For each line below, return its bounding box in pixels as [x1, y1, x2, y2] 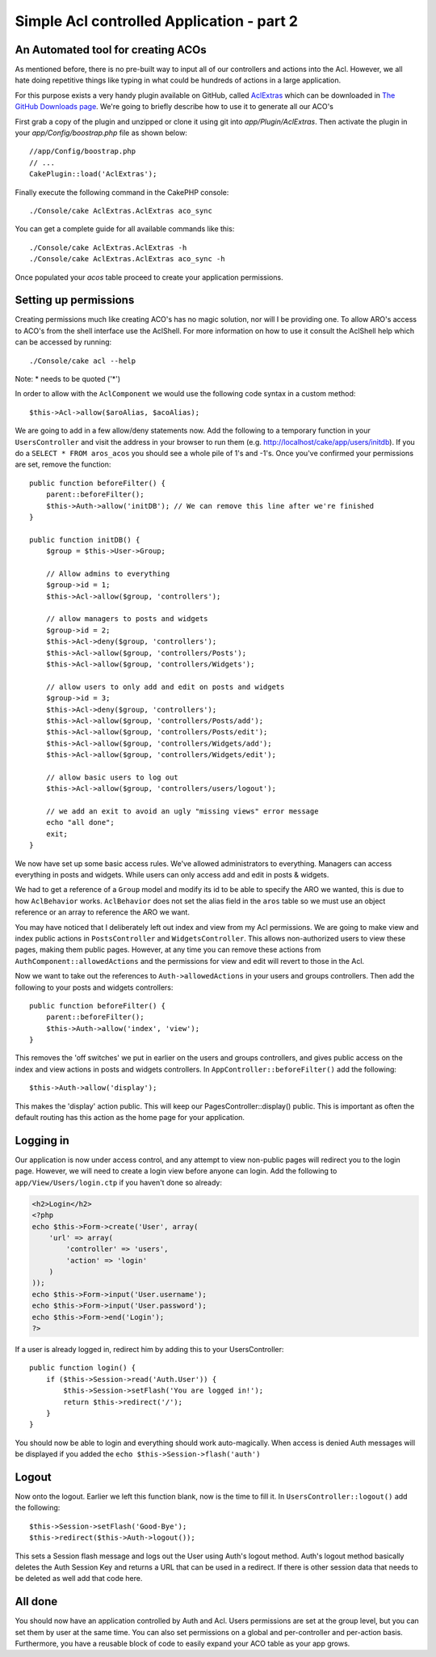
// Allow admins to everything [45, 569, 170, 578]
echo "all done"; [45, 818, 115, 827]
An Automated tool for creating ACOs [15, 43, 207, 57]
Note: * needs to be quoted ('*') [15, 374, 121, 383]
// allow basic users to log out [45, 772, 179, 782]
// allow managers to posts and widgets [45, 615, 209, 623]
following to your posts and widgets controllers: [15, 983, 174, 992]
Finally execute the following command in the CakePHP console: [15, 187, 229, 197]
